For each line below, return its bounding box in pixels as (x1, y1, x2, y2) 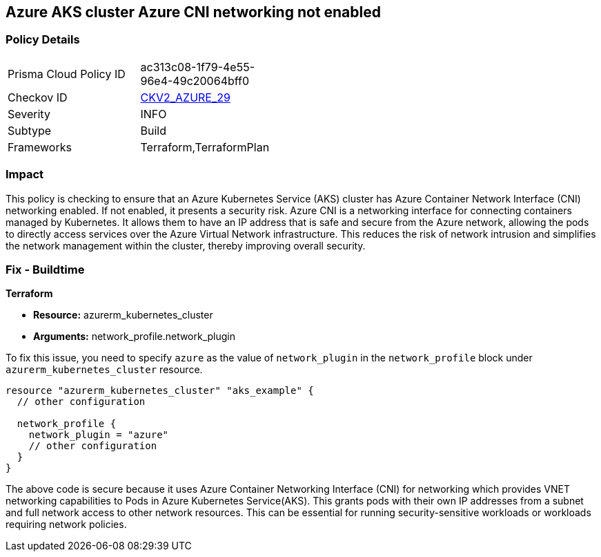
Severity (8, 106, 50, 121)
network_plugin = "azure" (28, 429, 169, 441)
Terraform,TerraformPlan (140, 140, 270, 154)
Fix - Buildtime (6, 262, 85, 276)
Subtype (8, 123, 52, 138)
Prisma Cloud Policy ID (8, 66, 126, 81)
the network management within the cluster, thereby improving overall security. (6, 239, 366, 252)
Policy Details (6, 32, 80, 47)
